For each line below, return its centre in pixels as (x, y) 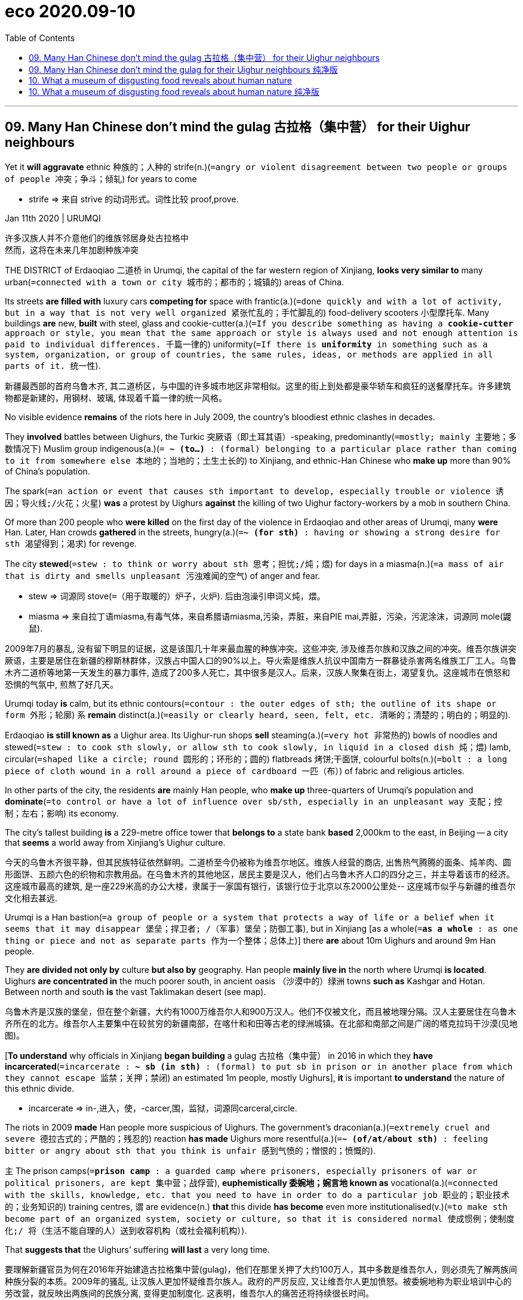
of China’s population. (47, 471)
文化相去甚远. (31, 898)
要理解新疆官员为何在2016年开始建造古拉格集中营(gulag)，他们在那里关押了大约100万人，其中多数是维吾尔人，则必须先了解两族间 (261, 1269)
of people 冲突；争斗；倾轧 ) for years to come (101, 178)
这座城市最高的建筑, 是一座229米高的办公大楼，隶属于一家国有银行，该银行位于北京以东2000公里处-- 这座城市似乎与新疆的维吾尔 (260, 886)
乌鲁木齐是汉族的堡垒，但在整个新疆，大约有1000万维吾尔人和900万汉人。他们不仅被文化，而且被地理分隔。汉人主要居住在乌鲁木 (261, 1011)
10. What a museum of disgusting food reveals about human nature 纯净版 (174, 91)
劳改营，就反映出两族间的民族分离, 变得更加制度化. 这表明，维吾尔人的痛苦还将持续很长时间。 (189, 1293)
